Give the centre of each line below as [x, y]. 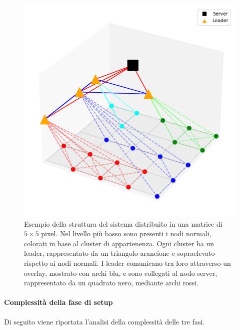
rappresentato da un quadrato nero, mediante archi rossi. [111, 283]
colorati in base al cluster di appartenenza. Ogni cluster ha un [119, 243]
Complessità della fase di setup [58, 302]
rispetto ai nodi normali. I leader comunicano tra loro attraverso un [127, 263]
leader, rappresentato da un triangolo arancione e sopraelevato [119, 253]
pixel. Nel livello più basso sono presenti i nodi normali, [126, 233]
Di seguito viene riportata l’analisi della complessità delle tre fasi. [104, 321]
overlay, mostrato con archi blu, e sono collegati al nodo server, [121, 273]
